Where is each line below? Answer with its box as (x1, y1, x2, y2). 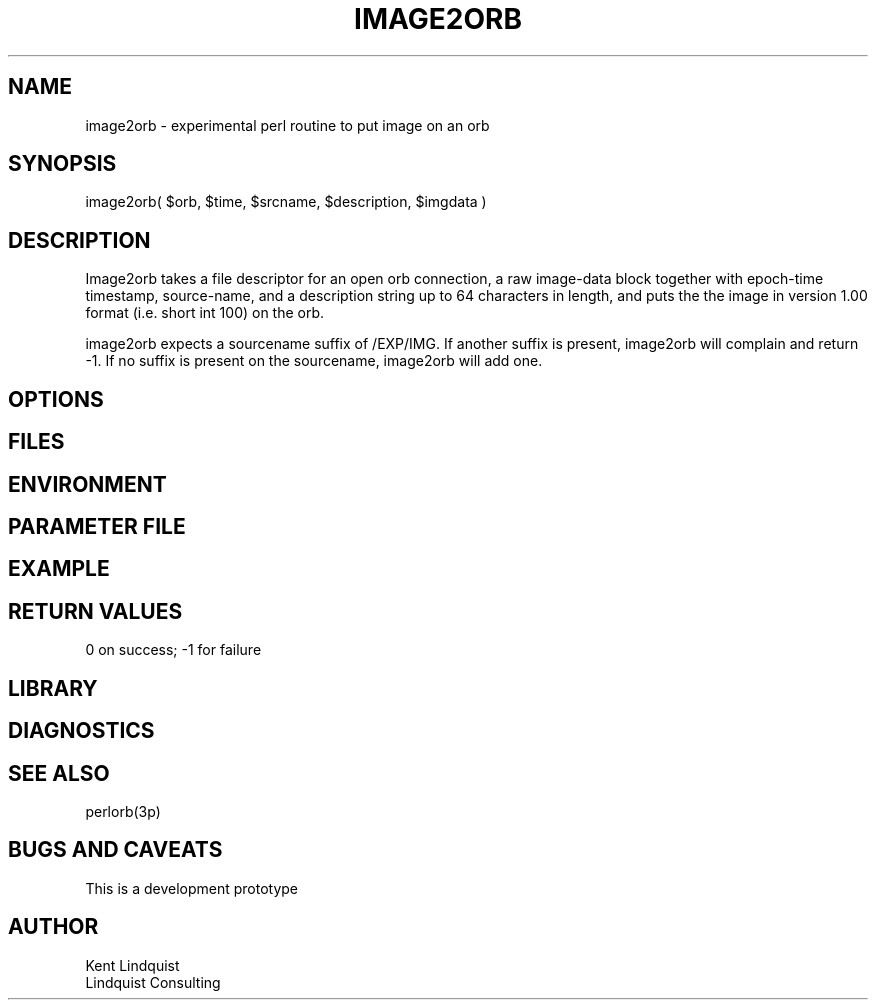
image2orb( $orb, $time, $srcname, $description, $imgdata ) (85, 193, 487, 211)
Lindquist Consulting (85, 973, 221, 991)
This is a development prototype (85, 879, 299, 897)
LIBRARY (8, 675, 98, 701)
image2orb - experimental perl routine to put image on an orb (85, 116, 490, 134)
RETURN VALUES (8, 598, 183, 624)
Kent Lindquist (85, 956, 180, 974)
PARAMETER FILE (8, 513, 186, 539)
